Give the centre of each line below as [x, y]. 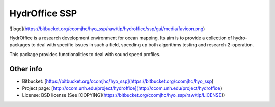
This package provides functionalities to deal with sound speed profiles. [85, 54]
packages [20, 45]
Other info [26, 69]
